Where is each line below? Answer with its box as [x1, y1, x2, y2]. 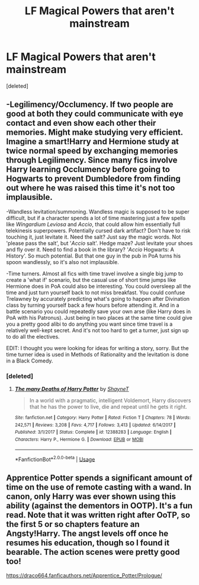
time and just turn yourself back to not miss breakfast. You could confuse [6, 289, 185, 296]
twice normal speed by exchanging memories [6, 146, 179, 156]
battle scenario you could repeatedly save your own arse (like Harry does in [6, 307, 191, 315]
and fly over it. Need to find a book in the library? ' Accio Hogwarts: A [6, 246, 175, 253]
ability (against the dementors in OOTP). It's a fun [6, 500, 193, 511]
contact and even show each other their [6, 118, 156, 128]
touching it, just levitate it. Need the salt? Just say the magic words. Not [6, 233, 181, 240]
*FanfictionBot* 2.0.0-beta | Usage [14, 454, 95, 463]
